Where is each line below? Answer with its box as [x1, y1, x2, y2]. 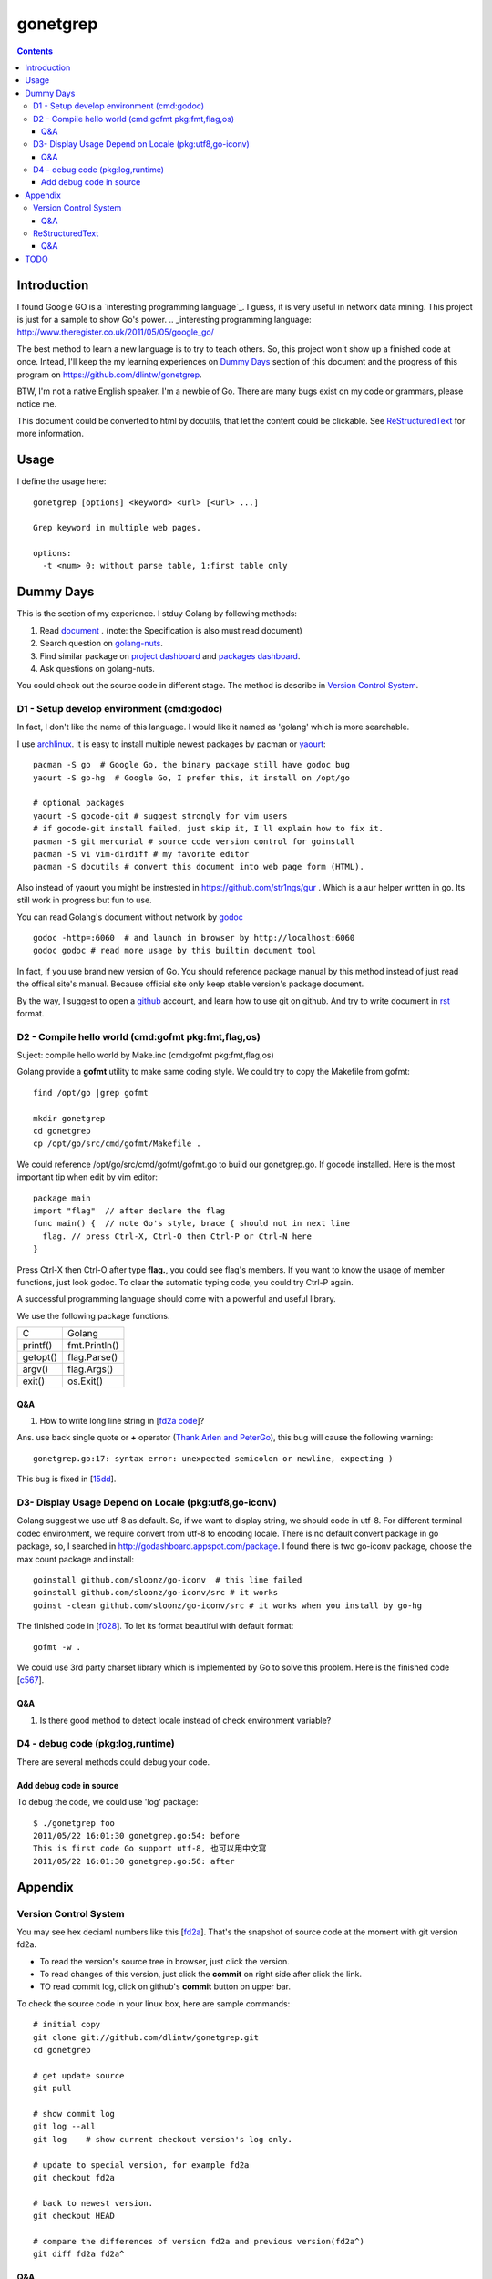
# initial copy [33, 2019, 101, 2030]
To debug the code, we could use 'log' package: [16, 1797, 199, 1808]
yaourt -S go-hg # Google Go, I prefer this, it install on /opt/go [33, 772, 351, 783]
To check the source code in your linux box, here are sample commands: [16, 1997, 291, 2009]
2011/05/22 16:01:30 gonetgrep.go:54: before [33, 1830, 241, 1841]
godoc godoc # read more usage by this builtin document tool [33, 945, 317, 956]
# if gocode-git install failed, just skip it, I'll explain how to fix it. [33, 823, 384, 834]
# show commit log [33, 2109, 116, 2119]
